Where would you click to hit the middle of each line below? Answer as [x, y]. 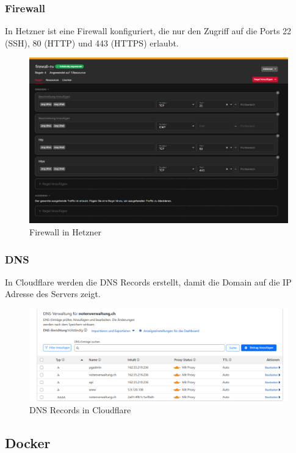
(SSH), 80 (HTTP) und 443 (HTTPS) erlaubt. [92, 42]
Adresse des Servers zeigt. [53, 294]
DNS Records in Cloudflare [80, 410]
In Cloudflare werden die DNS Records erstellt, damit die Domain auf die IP [148, 282]
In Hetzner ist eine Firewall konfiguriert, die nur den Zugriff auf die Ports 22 [148, 31]
